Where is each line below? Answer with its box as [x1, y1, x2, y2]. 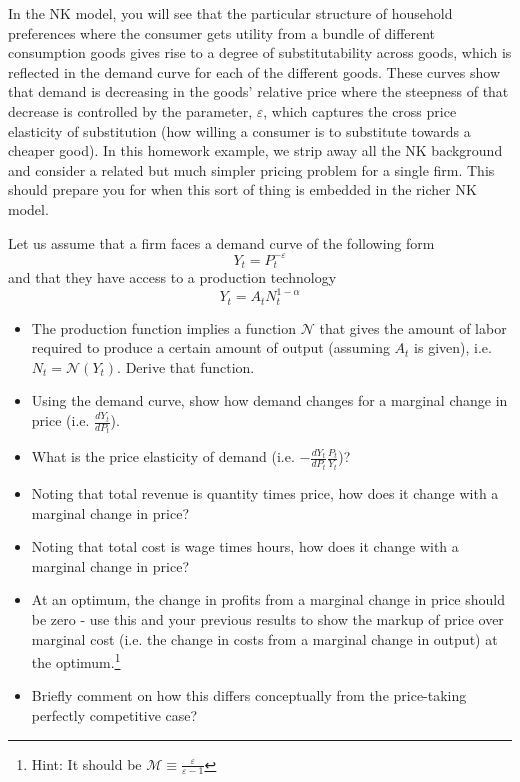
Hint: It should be [31, 753, 142, 774]
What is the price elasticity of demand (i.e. [31, 446, 295, 467]
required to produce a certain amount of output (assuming [31, 337, 390, 358]
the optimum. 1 [31, 649, 121, 672]
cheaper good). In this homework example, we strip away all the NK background [8, 140, 503, 161]
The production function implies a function [31, 317, 297, 338]
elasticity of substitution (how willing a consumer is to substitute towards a [8, 120, 471, 141]
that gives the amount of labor [319, 317, 507, 338]
